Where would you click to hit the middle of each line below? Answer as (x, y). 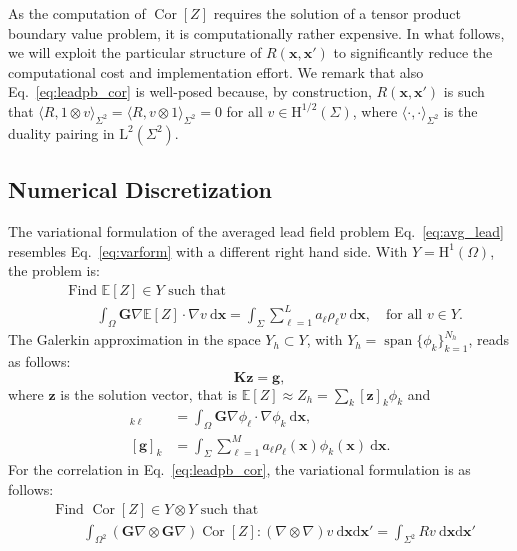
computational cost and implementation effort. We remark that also (216, 71)
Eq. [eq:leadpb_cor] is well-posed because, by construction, (190, 91)
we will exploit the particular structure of (135, 52)
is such (464, 91)
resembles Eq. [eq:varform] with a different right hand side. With (208, 250)
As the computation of (77, 13)
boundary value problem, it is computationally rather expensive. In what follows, (256, 32)
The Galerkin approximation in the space (134, 339)
